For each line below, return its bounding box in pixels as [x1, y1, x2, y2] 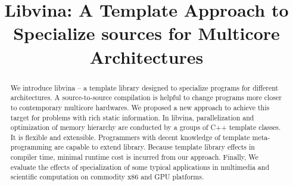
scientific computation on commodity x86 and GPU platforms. [10, 172, 204, 182]
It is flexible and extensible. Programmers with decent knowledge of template [10, 132, 250, 142]
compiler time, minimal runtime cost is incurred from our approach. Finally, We [10, 152, 258, 162]
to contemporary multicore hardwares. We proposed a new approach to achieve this [10, 102, 270, 112]
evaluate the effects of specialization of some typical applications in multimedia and [10, 162, 270, 172]
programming [10, 142, 52, 152]
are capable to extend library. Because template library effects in [54, 142, 255, 152]
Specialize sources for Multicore [13, 21, 280, 45]
